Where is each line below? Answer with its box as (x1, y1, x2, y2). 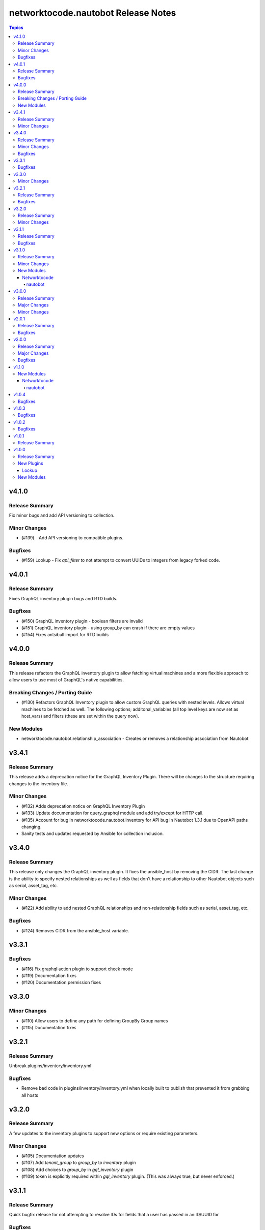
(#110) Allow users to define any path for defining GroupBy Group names (21, 1017, 168, 1023)
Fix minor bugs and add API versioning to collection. (9, 512, 115, 519)
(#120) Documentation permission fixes (21, 980, 101, 985)
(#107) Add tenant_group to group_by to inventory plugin (21, 1160, 136, 1166)
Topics (9, 25, 24, 31)
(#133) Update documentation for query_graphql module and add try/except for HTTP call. (21, 810, 204, 816)
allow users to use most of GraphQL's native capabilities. (9, 677, 124, 682)
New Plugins (18, 461, 44, 466)
